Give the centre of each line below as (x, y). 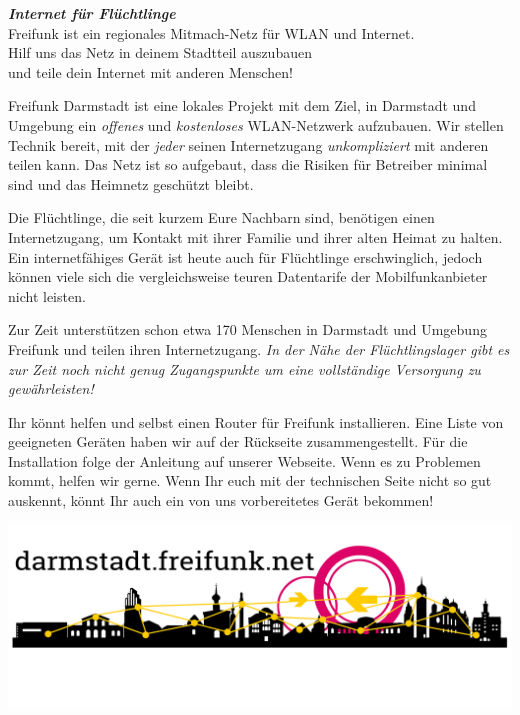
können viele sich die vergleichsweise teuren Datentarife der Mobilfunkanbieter (248, 276)
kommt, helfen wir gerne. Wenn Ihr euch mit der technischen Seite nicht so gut (250, 480)
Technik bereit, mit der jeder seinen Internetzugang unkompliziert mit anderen (248, 144)
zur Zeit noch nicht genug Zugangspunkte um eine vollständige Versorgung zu (244, 368)
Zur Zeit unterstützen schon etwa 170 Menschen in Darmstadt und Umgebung (247, 329)
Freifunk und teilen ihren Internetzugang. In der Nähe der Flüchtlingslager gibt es (259, 348)
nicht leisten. (47, 295)
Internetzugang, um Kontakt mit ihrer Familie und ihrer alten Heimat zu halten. (255, 236)
